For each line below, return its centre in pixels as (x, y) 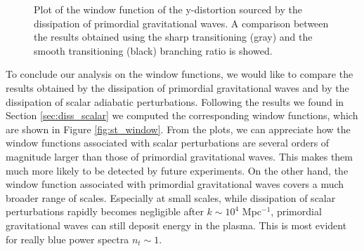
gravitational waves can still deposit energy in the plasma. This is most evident (176, 225)
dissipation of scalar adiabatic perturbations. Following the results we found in (175, 101)
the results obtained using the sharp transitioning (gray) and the (173, 37)
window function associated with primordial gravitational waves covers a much (175, 184)
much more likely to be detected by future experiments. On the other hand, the (177, 170)
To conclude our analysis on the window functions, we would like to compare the (180, 74)
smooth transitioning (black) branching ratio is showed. (153, 50)
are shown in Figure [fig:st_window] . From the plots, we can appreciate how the (178, 129)
